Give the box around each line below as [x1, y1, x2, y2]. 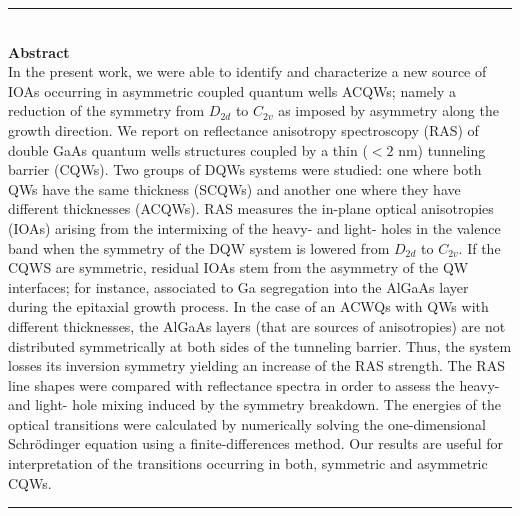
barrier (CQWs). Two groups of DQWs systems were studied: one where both [8, 159, 482, 180]
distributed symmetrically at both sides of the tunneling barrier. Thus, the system [8, 335, 512, 356]
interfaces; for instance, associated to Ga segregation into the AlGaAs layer [8, 276, 469, 297]
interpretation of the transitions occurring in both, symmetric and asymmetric [8, 453, 488, 474]
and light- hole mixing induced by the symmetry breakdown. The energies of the [8, 394, 501, 415]
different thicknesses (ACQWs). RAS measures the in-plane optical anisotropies [8, 198, 494, 219]
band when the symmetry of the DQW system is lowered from [8, 237, 390, 258]
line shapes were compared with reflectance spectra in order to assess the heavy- [8, 374, 500, 395]
